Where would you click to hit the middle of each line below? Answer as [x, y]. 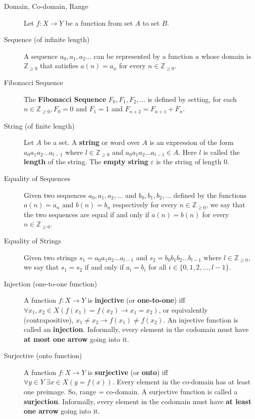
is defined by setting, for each [192, 99]
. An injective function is [201, 319]
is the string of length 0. [193, 162]
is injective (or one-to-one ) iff [136, 300]
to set [151, 23]
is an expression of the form [192, 142]
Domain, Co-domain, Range [46, 6]
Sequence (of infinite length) [47, 39]
